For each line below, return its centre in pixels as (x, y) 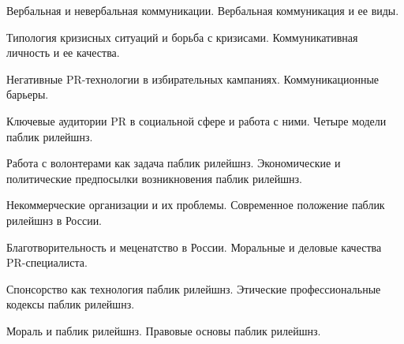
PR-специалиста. (47, 262)
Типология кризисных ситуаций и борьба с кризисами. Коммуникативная (182, 37)
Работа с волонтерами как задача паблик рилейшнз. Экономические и (174, 163)
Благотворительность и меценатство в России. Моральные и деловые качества (194, 247)
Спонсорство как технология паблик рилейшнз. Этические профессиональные (194, 288)
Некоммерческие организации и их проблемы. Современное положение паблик (196, 205)
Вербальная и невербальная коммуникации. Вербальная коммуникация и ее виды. (203, 10)
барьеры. (28, 94)
